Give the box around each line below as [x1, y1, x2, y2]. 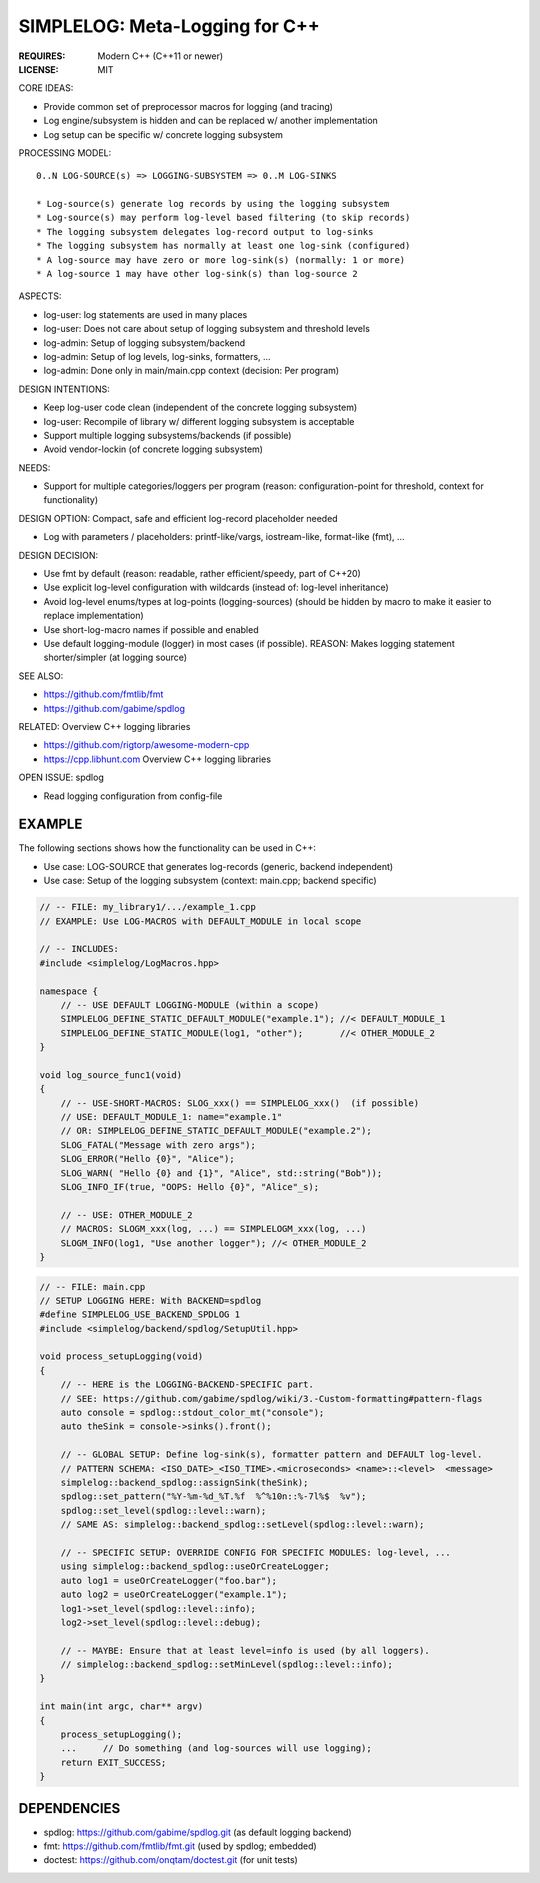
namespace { [39, 985, 99, 997]
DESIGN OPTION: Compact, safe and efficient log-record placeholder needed [18, 512, 339, 524]
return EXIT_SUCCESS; [60, 1756, 167, 1768]
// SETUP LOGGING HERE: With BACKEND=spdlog [39, 1295, 262, 1306]
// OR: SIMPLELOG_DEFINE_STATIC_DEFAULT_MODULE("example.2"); [60, 1125, 372, 1137]
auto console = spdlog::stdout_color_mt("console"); [60, 1407, 325, 1419]
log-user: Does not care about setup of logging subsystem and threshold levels [43, 323, 370, 335]
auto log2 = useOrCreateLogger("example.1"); [60, 1589, 288, 1600]
